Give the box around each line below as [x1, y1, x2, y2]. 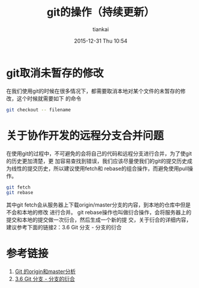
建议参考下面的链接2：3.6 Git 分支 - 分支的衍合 [6, 224, 122, 231]
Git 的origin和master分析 [14, 268, 76, 275]
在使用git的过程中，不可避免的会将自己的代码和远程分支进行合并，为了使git [6, 150, 192, 157]
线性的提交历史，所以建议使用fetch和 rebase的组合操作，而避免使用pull [11, 165, 188, 172]
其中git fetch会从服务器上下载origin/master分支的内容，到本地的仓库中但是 [6, 201, 191, 208]
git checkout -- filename [6, 107, 71, 113]
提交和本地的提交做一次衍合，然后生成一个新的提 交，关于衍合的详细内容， [6, 216, 192, 223]
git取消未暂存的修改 [6, 66, 104, 80]
